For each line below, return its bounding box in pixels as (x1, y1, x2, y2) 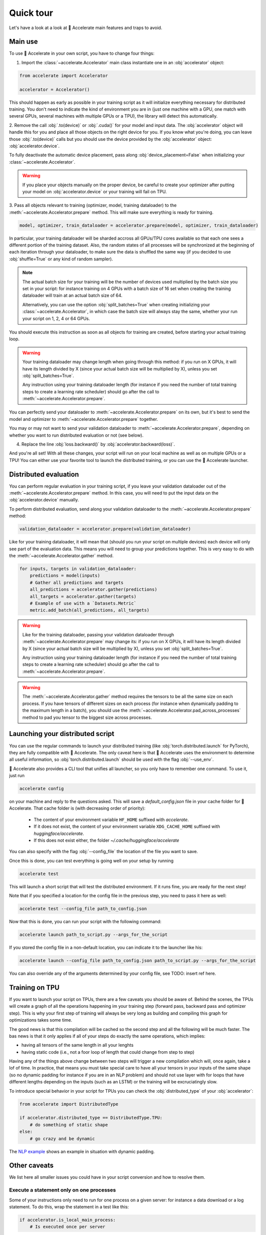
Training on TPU (9, 983, 60, 991)
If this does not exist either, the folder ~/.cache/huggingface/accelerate (33, 837, 179, 843)
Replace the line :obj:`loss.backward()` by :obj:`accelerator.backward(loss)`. (21, 441, 175, 447)
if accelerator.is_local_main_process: (19, 1217, 116, 1223)
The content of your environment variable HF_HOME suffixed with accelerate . (33, 817, 189, 823)
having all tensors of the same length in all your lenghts (21, 1042, 134, 1048)
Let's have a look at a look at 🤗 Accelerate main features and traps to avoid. (9, 25, 163, 31)
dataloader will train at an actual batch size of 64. (22, 292, 123, 298)
